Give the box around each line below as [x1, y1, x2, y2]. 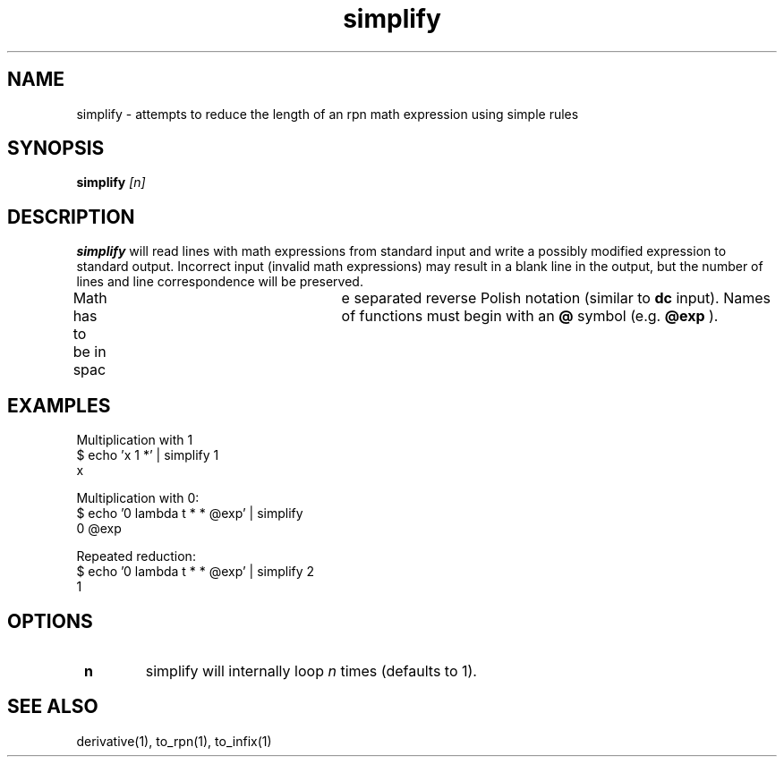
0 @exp [76, 521, 122, 537]
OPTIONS [7, 609, 93, 632]
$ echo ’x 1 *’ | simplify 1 [76, 447, 219, 463]
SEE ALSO [7, 695, 98, 718]
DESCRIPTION [7, 205, 135, 228]
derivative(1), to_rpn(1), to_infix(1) [76, 733, 272, 749]
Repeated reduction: [76, 548, 196, 565]
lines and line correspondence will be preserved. [76, 274, 363, 290]
